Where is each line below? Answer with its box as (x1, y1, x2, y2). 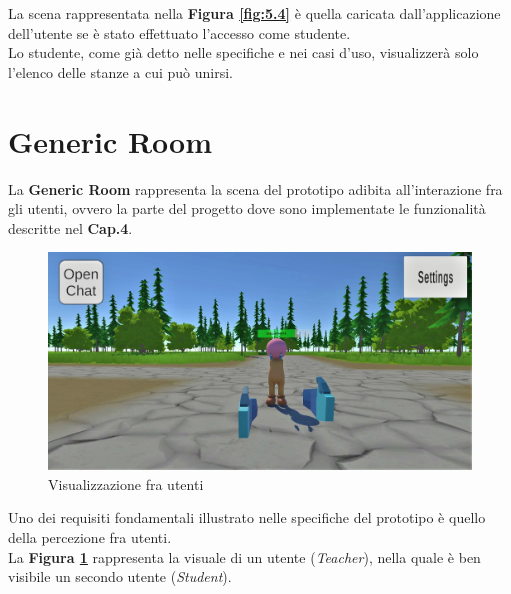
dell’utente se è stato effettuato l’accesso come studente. (8, 22, 351, 43)
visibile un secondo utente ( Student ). (8, 566, 232, 587)
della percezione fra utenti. (8, 527, 172, 548)
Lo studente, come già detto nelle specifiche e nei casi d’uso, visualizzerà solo (8, 42, 479, 63)
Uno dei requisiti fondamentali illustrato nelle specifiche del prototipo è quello (8, 507, 486, 528)
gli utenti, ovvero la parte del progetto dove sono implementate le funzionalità (8, 198, 486, 219)
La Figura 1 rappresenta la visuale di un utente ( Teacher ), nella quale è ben (8, 546, 481, 567)
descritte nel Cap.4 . (8, 217, 133, 238)
